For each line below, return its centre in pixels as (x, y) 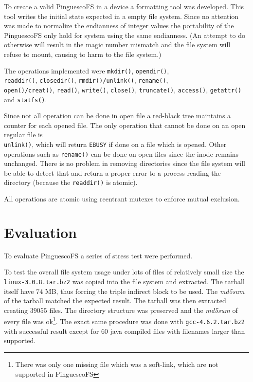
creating (16, 310)
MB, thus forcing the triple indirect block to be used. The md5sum (145, 291)
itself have (19, 291)
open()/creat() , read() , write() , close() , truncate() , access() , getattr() (123, 89)
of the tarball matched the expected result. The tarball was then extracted (115, 300)
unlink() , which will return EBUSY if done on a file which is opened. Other (115, 144)
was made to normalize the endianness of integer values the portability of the (119, 26)
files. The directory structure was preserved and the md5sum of (144, 310)
